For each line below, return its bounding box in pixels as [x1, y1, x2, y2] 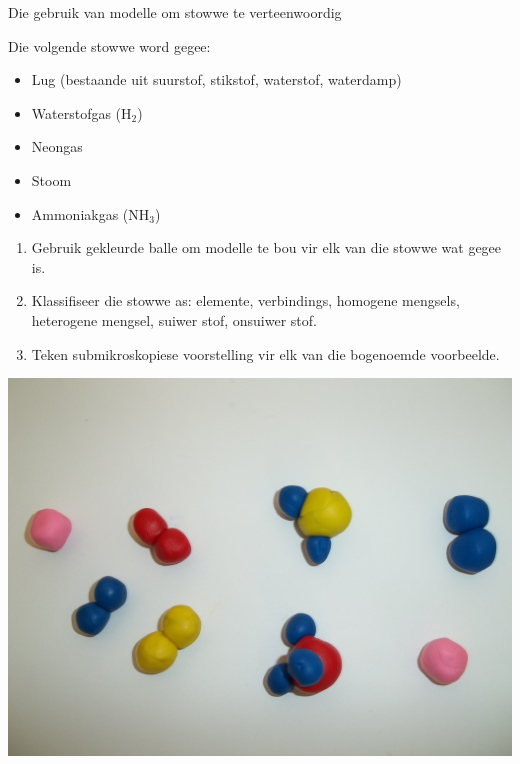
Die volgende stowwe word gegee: [8, 35, 211, 56]
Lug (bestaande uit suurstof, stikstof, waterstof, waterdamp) [31, 69, 402, 90]
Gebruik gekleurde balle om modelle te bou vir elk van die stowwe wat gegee [31, 237, 502, 258]
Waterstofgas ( [31, 102, 122, 123]
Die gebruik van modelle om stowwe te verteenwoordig [8, 2, 342, 22]
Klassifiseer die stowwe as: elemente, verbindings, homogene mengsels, [31, 290, 460, 311]
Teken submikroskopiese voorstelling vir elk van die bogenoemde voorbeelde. [31, 343, 500, 364]
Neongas [31, 136, 83, 157]
